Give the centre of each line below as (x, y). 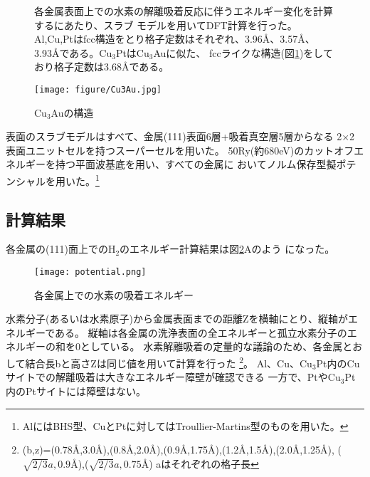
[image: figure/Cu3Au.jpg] (98, 89)
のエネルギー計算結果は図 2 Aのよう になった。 (227, 249)
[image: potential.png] (90, 272)
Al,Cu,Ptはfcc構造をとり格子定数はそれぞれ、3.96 (148, 39)
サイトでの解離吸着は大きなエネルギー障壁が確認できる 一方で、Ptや (167, 377)
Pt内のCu (338, 363)
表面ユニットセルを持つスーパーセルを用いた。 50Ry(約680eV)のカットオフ (180, 150)
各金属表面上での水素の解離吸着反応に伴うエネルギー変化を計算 (184, 11)
